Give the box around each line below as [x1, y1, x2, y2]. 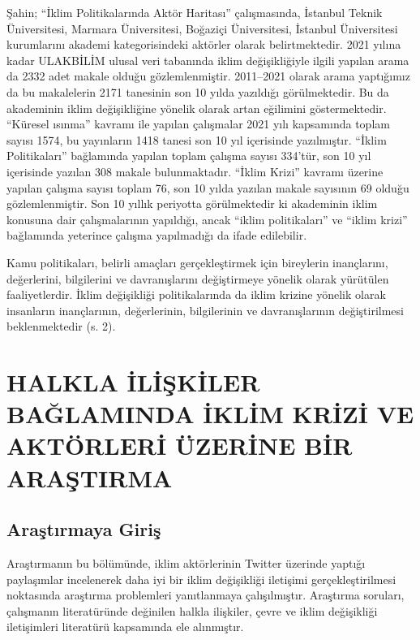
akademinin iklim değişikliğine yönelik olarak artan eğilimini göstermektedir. [6, 99, 387, 116]
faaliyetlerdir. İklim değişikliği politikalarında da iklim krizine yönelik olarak [6, 286, 386, 303]
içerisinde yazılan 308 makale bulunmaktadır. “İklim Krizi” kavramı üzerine [6, 162, 384, 179]
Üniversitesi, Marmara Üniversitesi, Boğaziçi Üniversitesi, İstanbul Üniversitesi [6, 19, 398, 37]
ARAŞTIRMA [6, 461, 173, 494]
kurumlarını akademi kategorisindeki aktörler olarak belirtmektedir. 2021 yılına [6, 36, 401, 53]
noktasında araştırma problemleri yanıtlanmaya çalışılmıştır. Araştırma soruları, [6, 586, 405, 603]
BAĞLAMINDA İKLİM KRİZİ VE [6, 397, 414, 430]
